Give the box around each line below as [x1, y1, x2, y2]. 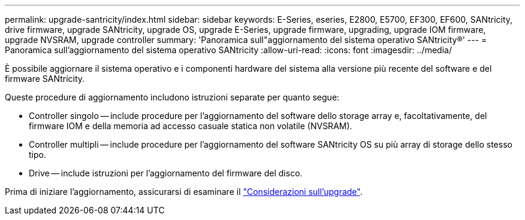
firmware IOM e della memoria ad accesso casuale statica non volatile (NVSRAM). [29, 121, 352, 131]
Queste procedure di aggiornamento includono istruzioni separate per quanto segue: [5, 92, 340, 102]
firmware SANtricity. [5, 74, 85, 84]
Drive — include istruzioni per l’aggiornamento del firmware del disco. [29, 168, 303, 178]
